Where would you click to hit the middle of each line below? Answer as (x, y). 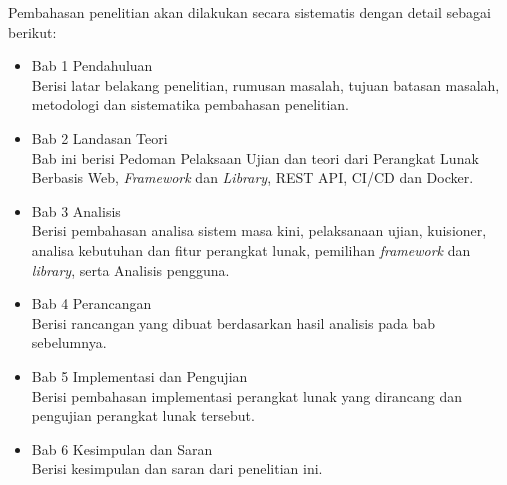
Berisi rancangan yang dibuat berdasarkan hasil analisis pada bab (233, 322)
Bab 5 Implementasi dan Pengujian (139, 375)
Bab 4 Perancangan (91, 303)
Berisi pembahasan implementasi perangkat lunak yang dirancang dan (247, 395)
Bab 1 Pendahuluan (92, 65)
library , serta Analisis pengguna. (130, 269)
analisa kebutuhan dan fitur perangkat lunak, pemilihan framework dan (251, 249)
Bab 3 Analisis (76, 210)
